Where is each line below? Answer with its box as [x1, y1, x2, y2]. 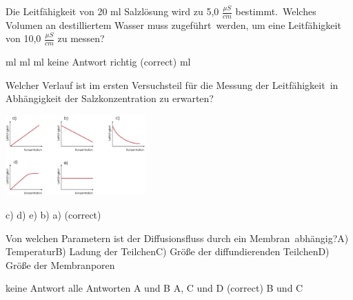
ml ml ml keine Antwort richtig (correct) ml [6, 54, 191, 69]
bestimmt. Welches [235, 4, 316, 18]
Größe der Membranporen [6, 257, 115, 272]
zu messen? [57, 31, 105, 46]
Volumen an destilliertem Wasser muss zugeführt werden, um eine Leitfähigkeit [6, 17, 341, 32]
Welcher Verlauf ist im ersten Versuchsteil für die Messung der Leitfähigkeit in [6, 77, 339, 92]
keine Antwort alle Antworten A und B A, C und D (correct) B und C [6, 281, 303, 295]
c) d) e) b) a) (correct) [6, 207, 101, 221]
